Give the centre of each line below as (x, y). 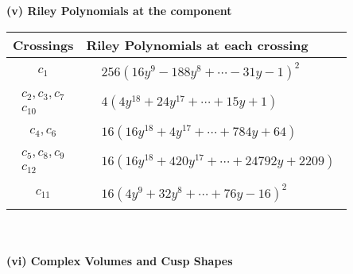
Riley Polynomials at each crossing (197, 44)
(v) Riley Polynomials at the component (119, 10)
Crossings (43, 44)
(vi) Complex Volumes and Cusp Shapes (120, 260)
